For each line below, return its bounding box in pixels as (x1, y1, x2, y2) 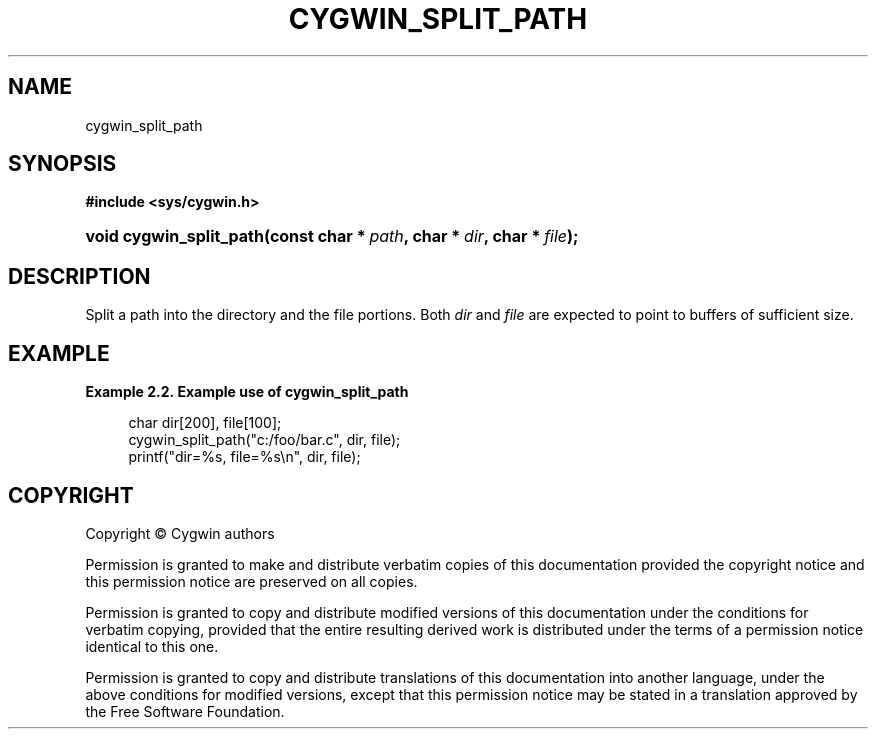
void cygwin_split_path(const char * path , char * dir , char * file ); (85, 226, 579, 247)
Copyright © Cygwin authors (85, 524, 275, 542)
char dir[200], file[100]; (128, 414, 282, 432)
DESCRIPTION (8, 263, 151, 289)
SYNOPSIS (8, 151, 117, 177)
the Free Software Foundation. (85, 702, 285, 720)
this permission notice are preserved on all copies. (85, 572, 418, 590)
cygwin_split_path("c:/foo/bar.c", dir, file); (128, 431, 401, 449)
